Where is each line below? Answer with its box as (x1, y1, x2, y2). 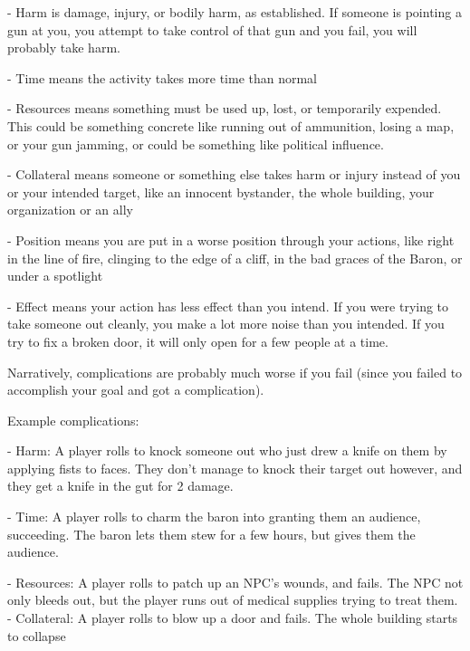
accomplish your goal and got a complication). (7, 380, 264, 399)
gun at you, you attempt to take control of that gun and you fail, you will (7, 20, 417, 39)
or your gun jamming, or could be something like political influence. (7, 134, 384, 153)
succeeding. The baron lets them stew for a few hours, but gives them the (7, 524, 416, 543)
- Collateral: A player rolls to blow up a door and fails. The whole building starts (7, 608, 458, 627)
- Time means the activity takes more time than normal (7, 68, 318, 87)
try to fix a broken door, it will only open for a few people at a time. (7, 331, 388, 350)
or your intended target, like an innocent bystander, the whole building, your (7, 182, 435, 201)
